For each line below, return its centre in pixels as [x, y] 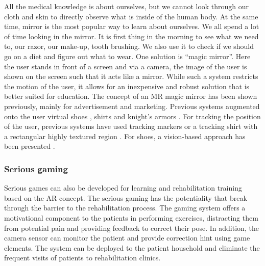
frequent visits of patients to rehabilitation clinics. [82, 258]
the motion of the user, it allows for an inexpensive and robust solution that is [127, 86]
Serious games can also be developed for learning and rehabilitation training [123, 188]
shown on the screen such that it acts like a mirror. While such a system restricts [131, 76]
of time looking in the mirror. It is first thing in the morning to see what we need [131, 36]
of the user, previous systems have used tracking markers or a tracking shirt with [131, 126]
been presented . [30, 146]
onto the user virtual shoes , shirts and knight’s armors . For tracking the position [132, 116]
